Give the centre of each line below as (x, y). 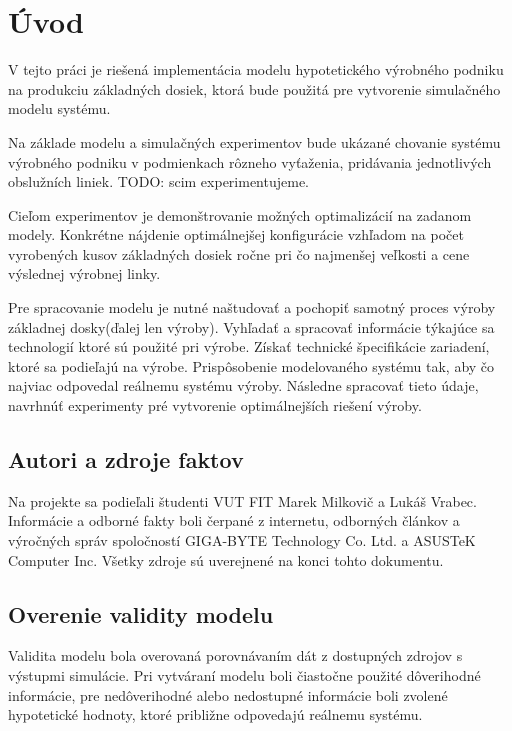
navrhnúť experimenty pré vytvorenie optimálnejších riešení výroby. (215, 405)
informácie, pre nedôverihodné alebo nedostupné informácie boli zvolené (228, 694)
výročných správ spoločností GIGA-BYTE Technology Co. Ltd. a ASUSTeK (242, 540)
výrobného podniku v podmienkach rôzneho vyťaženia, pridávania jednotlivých (250, 161)
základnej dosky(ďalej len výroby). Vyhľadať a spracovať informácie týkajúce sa (251, 326)
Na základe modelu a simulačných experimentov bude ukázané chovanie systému (254, 141)
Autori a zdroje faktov (126, 459)
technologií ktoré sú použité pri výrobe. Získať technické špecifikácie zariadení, (249, 346)
